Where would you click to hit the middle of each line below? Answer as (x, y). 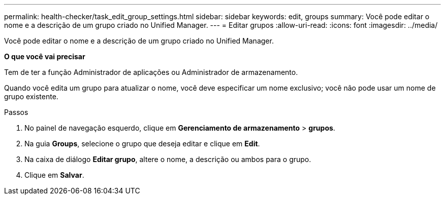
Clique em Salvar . (54, 175)
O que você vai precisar (45, 56)
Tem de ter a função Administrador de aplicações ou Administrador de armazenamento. (151, 72)
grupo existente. (31, 96)
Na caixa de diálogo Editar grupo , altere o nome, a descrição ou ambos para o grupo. (168, 159)
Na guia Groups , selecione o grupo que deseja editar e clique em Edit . (142, 144)
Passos (16, 112)
